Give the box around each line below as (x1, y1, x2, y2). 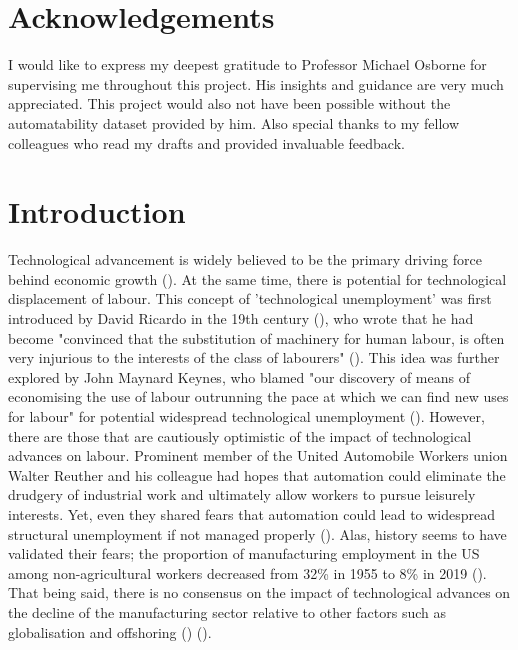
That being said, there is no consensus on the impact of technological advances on (8, 582, 511, 603)
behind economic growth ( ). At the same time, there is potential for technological (8, 268, 507, 289)
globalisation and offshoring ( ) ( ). (8, 621, 212, 642)
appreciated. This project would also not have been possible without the (8, 93, 451, 114)
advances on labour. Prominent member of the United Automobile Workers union (8, 445, 508, 466)
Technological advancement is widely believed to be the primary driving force (8, 249, 482, 270)
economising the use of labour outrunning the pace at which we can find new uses (8, 386, 509, 407)
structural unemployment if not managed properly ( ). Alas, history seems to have (8, 523, 507, 544)
